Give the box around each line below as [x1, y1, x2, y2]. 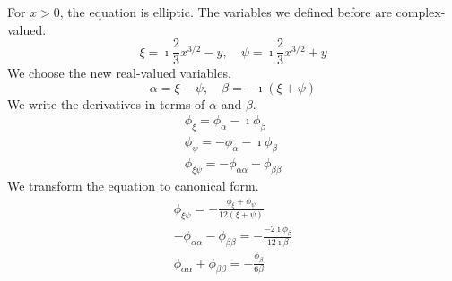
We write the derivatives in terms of [7, 94, 205, 113]
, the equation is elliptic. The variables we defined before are [59, 3, 392, 21]
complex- [395, 3, 446, 21]
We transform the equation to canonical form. [7, 175, 259, 194]
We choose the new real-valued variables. [7, 64, 231, 82]
